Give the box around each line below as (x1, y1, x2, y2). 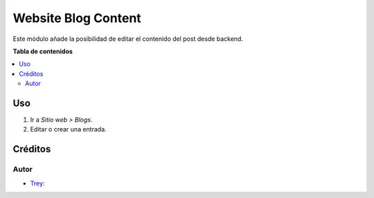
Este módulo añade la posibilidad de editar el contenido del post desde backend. (12, 35, 244, 43)
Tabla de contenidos (12, 47, 73, 55)
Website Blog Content (12, 10, 141, 26)
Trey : (30, 179, 45, 187)
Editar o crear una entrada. (30, 125, 107, 134)
